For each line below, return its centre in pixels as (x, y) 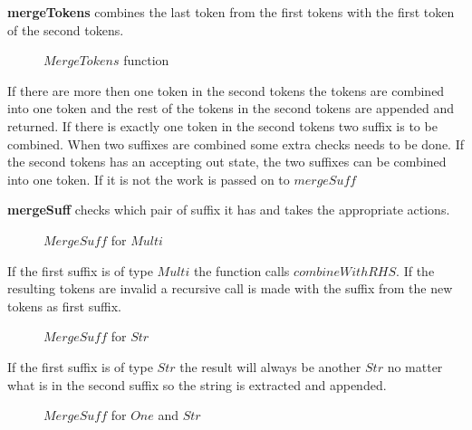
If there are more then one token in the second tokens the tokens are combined (226, 90)
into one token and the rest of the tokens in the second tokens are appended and (231, 108)
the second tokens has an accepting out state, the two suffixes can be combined (227, 162)
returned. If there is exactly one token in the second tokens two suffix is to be (222, 125)
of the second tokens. (66, 29)
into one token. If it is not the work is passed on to (149, 179)
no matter (415, 366)
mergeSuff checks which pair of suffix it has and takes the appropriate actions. (229, 210)
